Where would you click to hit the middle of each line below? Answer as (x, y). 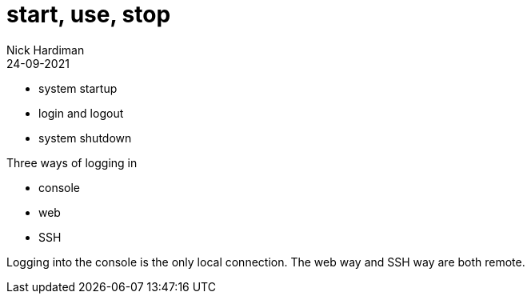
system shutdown (85, 138)
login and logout (81, 113)
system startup (78, 88)
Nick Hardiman (46, 50)
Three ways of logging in (72, 162)
